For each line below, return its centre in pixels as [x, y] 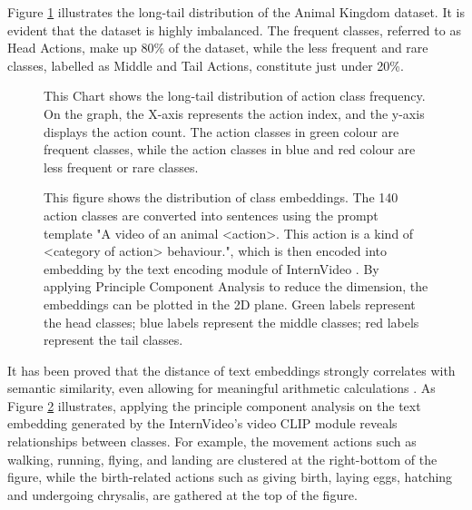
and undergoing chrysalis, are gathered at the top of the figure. [182, 494]
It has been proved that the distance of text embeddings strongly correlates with [231, 370]
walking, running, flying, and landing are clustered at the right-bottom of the [222, 459]
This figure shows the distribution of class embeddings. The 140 [221, 197]
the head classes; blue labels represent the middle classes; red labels [231, 322]
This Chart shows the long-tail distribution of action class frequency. [235, 96]
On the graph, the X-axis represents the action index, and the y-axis [234, 113]
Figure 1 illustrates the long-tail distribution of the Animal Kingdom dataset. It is [236, 12]
